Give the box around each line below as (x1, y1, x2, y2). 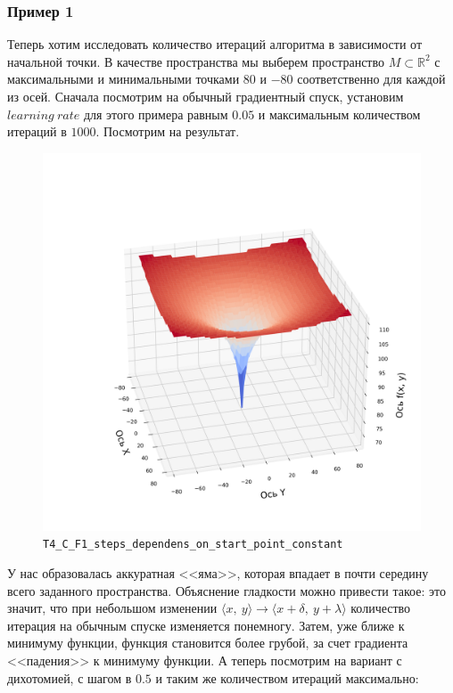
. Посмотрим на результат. (95, 122, 240, 141)
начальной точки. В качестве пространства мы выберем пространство (7, 52, 384, 70)
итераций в (7, 122, 67, 141)
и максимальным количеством (258, 104, 421, 123)
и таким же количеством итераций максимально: (155, 668, 419, 687)
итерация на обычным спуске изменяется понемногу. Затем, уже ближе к (7, 616, 405, 634)
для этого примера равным (83, 104, 228, 123)
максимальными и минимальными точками (7, 69, 240, 88)
